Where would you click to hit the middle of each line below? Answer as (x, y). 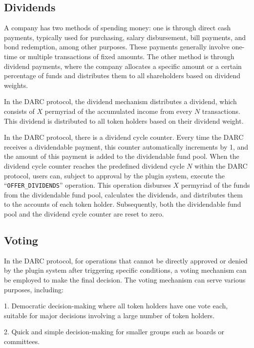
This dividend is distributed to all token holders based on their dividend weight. (124, 120)
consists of (19, 111)
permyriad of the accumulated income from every (118, 111)
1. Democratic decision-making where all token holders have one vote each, (116, 306)
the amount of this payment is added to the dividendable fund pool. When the (122, 156)
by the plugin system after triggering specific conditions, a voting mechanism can (125, 270)
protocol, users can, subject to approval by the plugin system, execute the (114, 175)
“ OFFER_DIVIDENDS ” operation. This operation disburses (87, 185)
